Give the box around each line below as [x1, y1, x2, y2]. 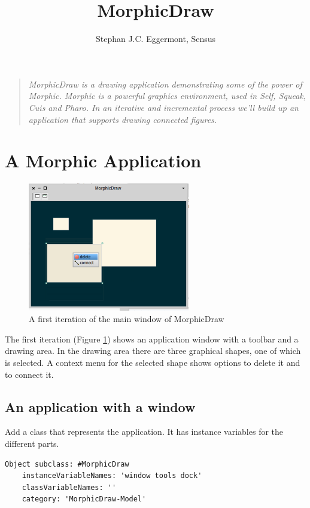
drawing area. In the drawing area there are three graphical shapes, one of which [5, 344, 301, 357]
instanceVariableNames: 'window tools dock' [22, 471, 202, 480]
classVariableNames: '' [22, 483, 117, 492]
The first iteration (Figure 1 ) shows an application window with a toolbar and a [5, 332, 299, 345]
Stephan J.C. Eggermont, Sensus [95, 32, 216, 45]
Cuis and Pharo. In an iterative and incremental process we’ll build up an [28, 101, 299, 113]
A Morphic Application [5, 148, 202, 173]
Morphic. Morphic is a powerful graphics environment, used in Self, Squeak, [28, 89, 306, 102]
